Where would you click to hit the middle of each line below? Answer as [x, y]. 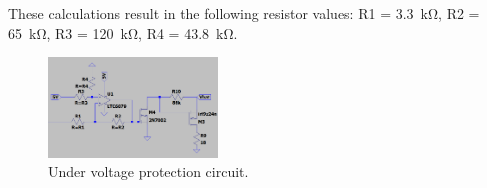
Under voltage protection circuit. [148, 171]
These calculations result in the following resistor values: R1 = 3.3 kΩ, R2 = [244, 13]
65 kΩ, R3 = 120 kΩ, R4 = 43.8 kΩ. [123, 32]
